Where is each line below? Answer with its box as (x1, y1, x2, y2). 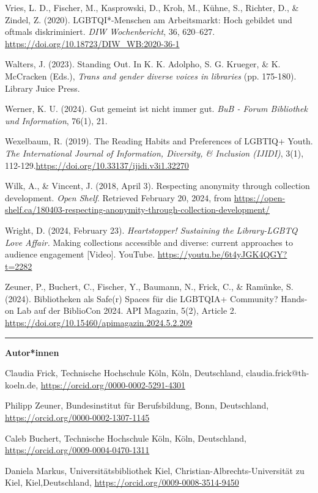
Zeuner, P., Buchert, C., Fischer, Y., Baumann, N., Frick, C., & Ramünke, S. (5, 280, 294, 293)
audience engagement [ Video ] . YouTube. (5, 248, 155, 261)
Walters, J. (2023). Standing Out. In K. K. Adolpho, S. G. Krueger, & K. (5, 57, 281, 70)
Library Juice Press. (5, 81, 80, 94)
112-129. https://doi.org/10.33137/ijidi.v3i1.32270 (5, 158, 189, 171)
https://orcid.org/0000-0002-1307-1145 (5, 411, 150, 424)
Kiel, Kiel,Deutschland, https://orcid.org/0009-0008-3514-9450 (5, 476, 239, 489)
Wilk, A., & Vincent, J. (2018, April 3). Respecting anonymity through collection (5, 179, 310, 192)
